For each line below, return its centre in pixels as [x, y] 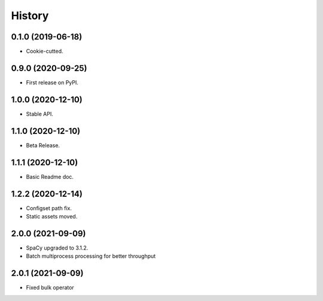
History [30, 16]
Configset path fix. [49, 208]
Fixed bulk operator [50, 288]
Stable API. [39, 114]
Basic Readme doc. [50, 177]
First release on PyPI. [52, 82]
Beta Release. [43, 145]
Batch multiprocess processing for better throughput [91, 256]
